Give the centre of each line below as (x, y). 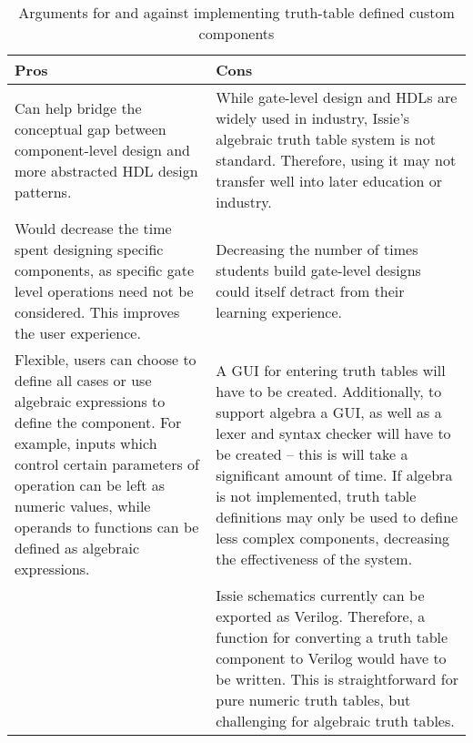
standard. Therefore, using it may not (336, 160)
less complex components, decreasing (333, 537)
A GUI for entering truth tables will (331, 370)
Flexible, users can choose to (106, 359)
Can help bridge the (78, 107)
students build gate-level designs (318, 270)
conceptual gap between (91, 128)
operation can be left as (90, 485)
